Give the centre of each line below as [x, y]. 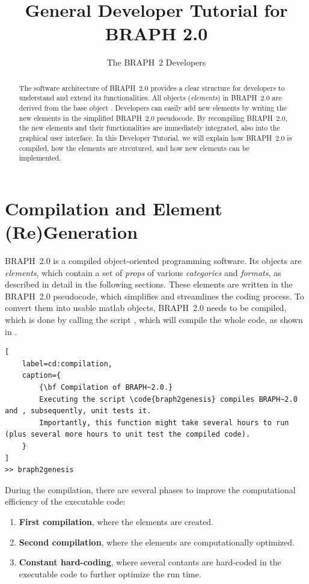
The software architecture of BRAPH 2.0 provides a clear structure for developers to [152, 88]
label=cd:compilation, [67, 364]
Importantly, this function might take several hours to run [164, 423]
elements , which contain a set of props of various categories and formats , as [143, 272]
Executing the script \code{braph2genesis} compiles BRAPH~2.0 [168, 399]
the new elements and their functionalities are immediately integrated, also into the [149, 128]
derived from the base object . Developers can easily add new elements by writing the [153, 108]
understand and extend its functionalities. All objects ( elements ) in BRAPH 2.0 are [150, 98]
